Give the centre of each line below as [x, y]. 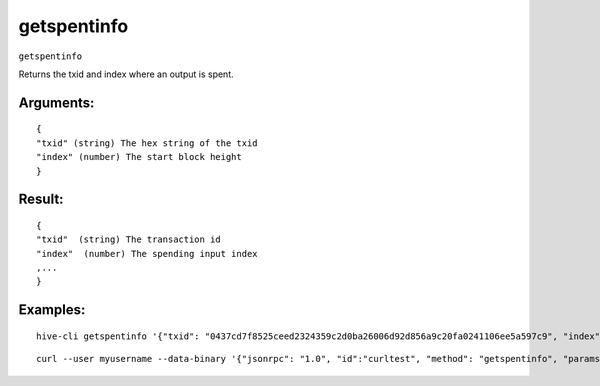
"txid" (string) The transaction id [129, 239]
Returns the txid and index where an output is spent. [126, 74]
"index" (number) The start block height [139, 157]
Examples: [52, 310]
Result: [41, 199]
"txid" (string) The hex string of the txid [147, 143]
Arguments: [56, 102]
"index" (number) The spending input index [147, 253]
